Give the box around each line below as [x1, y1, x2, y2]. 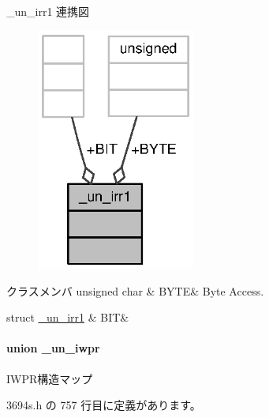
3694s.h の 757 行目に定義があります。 [6, 397, 201, 413]
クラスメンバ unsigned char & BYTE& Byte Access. [6, 282, 264, 299]
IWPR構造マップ [6, 370, 93, 386]
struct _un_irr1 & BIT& [6, 309, 129, 326]
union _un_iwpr [6, 340, 100, 356]
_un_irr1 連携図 [6, 3, 90, 19]
